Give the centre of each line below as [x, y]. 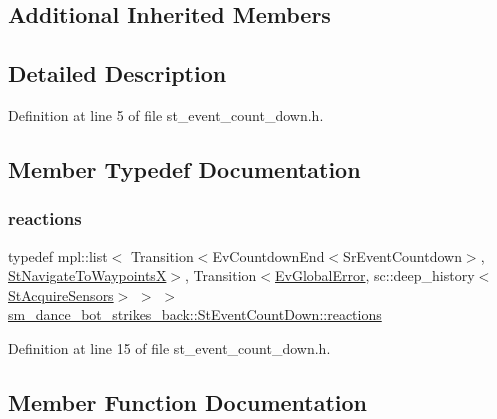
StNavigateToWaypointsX [87, 275]
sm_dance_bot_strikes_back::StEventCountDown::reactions [195, 314]
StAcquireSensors [61, 294]
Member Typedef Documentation [184, 168]
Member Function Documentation [188, 401]
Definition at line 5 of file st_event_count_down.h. [166, 114]
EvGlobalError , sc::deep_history [375, 275]
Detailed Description [117, 73]
